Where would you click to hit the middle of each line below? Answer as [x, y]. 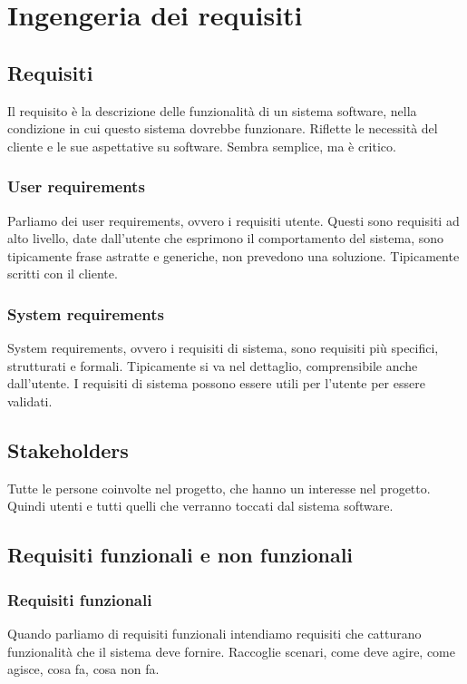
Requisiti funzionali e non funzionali [180, 555]
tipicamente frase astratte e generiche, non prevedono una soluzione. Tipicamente [233, 255]
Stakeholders [68, 449]
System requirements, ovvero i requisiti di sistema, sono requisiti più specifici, [223, 348]
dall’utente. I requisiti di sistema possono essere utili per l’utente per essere [216, 383]
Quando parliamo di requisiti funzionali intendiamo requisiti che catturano [214, 633]
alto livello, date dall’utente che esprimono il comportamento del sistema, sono [226, 238]
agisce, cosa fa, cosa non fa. [83, 669]
